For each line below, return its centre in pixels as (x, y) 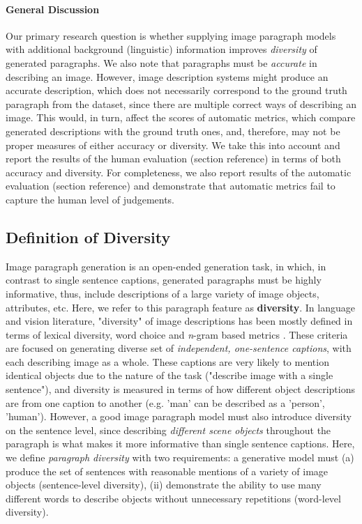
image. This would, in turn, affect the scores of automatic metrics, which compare (181, 117)
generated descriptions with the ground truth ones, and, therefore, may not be (173, 131)
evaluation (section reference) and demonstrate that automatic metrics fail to (171, 186)
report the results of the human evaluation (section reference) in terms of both (173, 159)
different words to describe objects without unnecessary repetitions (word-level (173, 498)
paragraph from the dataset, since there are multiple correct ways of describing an (181, 103)
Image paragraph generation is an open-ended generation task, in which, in (166, 266)
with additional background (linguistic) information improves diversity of (161, 49)
